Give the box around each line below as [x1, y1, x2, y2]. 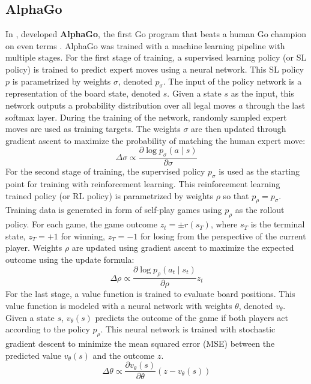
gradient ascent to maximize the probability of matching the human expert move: [5, 134, 306, 146]
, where [210, 218, 238, 230]
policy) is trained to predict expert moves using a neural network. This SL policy [5, 62, 304, 75]
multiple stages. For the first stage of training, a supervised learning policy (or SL [5, 51, 307, 64]
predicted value [5, 349, 61, 361]
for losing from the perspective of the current [140, 229, 306, 242]
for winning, [61, 229, 106, 242]
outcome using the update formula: [5, 253, 134, 265]
